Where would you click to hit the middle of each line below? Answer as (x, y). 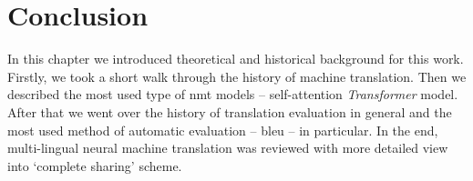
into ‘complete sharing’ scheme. (95, 165)
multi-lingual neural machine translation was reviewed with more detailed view (228, 148)
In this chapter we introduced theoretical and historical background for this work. (236, 59)
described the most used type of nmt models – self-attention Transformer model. (233, 94)
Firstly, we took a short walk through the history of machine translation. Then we (237, 76)
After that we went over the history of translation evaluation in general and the (230, 111)
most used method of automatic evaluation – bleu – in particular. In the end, (223, 130)
